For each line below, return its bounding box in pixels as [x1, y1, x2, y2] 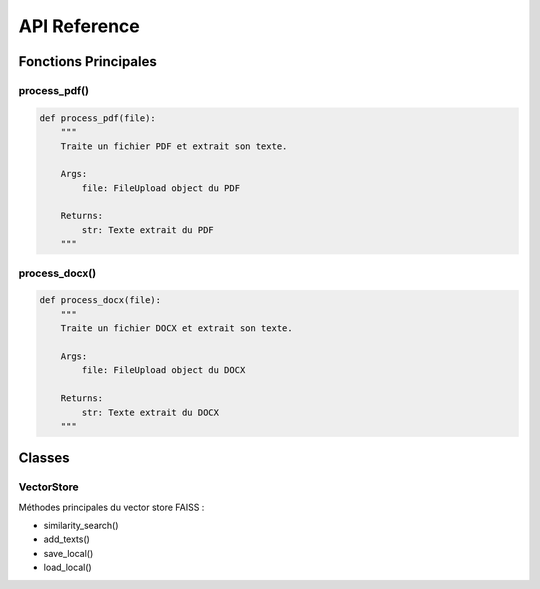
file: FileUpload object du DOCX [81, 365, 246, 376]
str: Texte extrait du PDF [81, 224, 214, 235]
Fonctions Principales [18, 53, 157, 70]
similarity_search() [43, 520, 119, 532]
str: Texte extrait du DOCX [81, 406, 220, 418]
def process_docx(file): [39, 295, 162, 306]
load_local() [43, 561, 92, 574]
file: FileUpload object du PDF [81, 182, 240, 194]
